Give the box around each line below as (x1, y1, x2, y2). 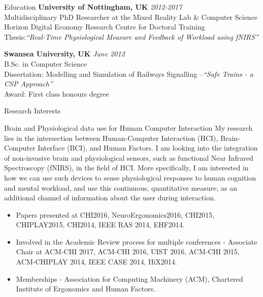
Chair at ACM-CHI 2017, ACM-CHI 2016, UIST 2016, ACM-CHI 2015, (16, 246, 240, 257)
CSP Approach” (4, 78, 53, 89)
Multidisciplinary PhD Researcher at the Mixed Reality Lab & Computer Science (4, 11, 258, 22)
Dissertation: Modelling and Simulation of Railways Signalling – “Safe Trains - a (4, 68, 253, 79)
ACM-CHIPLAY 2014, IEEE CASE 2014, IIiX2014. (16, 256, 177, 267)
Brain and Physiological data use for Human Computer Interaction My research (4, 122, 253, 133)
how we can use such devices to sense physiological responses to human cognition (4, 172, 256, 183)
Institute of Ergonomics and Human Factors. (16, 283, 155, 294)
